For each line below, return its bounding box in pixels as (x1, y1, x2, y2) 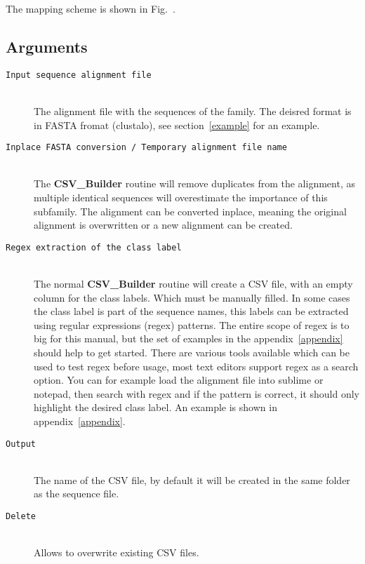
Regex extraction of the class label (6, 242, 182, 253)
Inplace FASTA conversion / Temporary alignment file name (6, 142, 287, 153)
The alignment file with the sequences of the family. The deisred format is (34, 104, 352, 119)
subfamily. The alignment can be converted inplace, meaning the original (34, 203, 347, 218)
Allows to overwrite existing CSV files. (34, 545, 199, 560)
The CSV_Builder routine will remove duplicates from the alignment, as (34, 176, 355, 191)
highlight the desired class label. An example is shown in (34, 400, 277, 415)
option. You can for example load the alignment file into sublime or (34, 372, 324, 387)
